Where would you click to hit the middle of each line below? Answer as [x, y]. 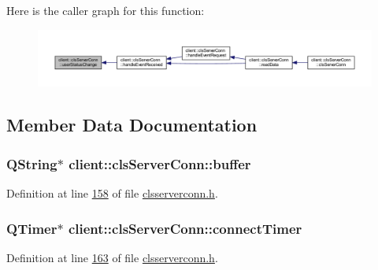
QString [32, 163]
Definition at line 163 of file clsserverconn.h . [112, 257]
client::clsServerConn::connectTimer [185, 228]
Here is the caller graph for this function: [106, 10]
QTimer [32, 228]
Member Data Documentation [132, 125]
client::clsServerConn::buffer [160, 163]
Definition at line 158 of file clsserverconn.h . [112, 193]
